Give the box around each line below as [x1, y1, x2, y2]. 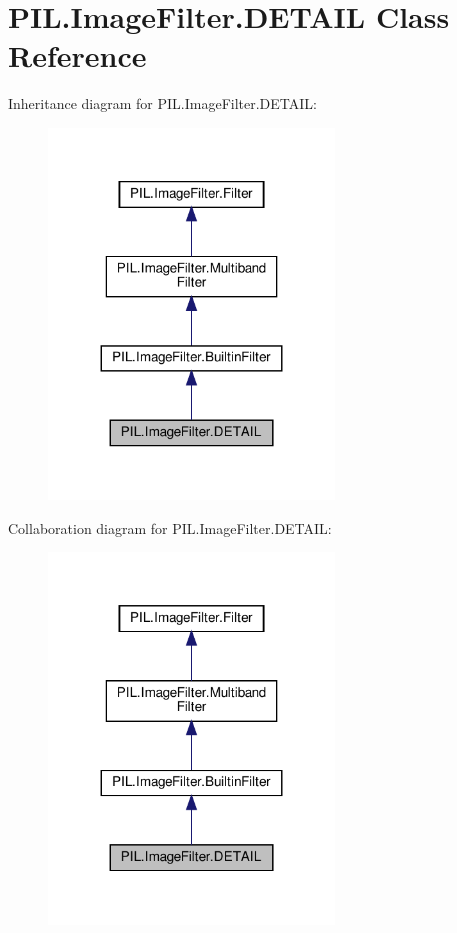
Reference [8, 35, 147, 76]
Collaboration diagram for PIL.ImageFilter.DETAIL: [8, 517, 332, 538]
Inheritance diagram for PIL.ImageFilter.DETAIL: [8, 93, 317, 114]
